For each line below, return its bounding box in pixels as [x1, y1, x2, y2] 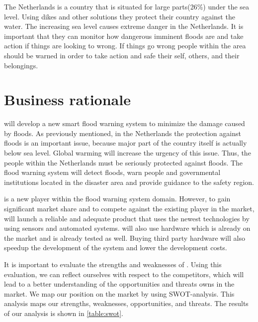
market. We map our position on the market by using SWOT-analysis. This [4, 288, 235, 299]
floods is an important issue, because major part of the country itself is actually [4, 138, 247, 148]
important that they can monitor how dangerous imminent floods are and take [4, 30, 244, 41]
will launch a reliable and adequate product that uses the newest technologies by [4, 213, 250, 223]
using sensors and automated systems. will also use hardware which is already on [4, 223, 251, 233]
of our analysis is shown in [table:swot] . [4, 308, 124, 318]
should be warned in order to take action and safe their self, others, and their [4, 50, 240, 60]
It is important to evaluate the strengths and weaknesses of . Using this [4, 259, 222, 269]
